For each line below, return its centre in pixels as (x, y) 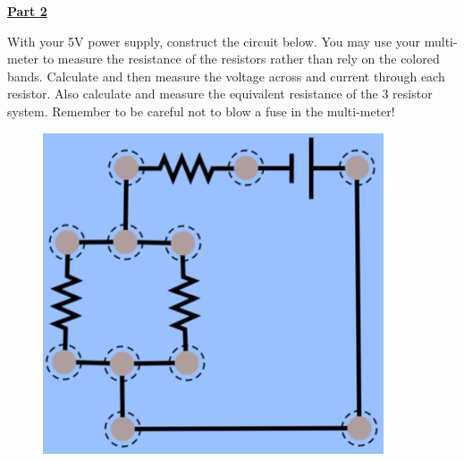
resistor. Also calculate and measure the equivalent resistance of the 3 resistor (220, 94)
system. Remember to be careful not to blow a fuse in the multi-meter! (201, 111)
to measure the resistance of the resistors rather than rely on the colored (241, 59)
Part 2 (27, 11)
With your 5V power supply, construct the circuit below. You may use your (214, 41)
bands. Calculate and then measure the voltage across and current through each (226, 76)
